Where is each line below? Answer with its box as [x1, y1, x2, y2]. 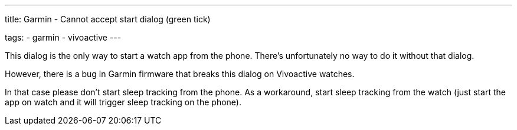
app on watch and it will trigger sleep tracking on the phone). [5, 97, 241, 107]
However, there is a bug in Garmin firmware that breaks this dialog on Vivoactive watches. [5, 69, 355, 79]
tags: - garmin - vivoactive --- [5, 32, 122, 42]
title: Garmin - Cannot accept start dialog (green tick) [5, 14, 211, 24]
